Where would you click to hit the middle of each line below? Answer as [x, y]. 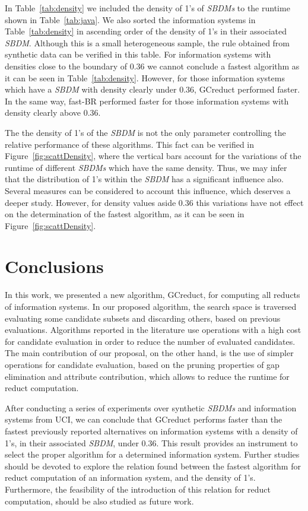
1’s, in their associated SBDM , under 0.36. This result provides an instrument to [151, 442]
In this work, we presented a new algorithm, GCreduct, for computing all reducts [153, 295]
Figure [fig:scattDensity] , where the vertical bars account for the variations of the [153, 156]
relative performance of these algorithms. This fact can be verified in [130, 144]
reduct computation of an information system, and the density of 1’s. [130, 477]
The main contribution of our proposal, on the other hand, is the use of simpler [149, 353]
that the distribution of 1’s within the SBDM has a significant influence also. [144, 179]
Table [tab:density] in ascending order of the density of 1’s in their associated [146, 31]
